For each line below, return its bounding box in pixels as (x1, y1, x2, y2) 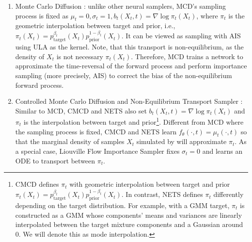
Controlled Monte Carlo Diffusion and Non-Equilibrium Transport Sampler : (15, 96, 243, 106)
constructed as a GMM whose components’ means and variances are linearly (15, 210, 242, 220)
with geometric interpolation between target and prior (69, 179, 230, 189)
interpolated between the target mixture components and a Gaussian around (15, 219, 243, 229)
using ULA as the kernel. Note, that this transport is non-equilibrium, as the (15, 42, 244, 52)
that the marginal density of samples (15, 136, 125, 146)
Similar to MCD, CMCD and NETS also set (15, 105, 147, 115)
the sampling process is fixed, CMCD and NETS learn (15, 126, 177, 136)
